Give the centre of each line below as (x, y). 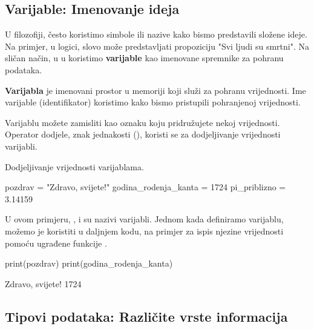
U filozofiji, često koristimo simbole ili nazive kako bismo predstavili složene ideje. (156, 34)
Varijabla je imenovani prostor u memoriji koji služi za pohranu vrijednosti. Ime (155, 90)
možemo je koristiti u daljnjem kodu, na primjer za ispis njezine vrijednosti (144, 231)
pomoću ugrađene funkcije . (56, 243)
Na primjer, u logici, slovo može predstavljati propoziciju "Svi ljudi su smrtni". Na (157, 46)
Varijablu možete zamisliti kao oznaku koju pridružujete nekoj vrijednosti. (142, 122)
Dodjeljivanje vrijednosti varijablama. (74, 166)
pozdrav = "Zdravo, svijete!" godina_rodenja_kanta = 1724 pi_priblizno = (146, 187)
